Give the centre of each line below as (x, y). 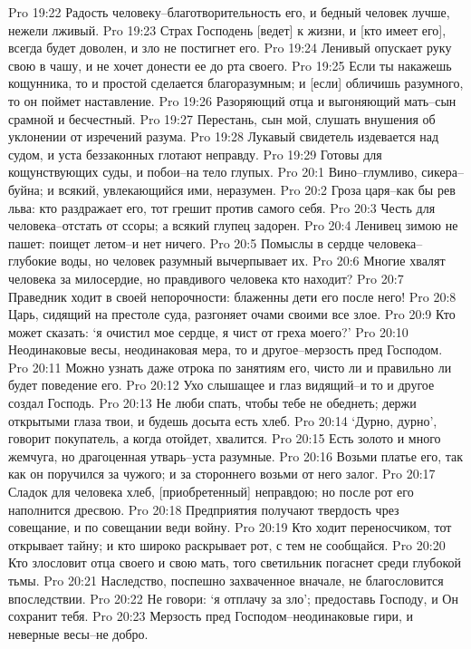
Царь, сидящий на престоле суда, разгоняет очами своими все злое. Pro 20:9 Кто (232, 314)
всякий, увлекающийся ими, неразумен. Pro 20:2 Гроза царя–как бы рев (257, 189)
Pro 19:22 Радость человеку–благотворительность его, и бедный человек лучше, (229, 12)
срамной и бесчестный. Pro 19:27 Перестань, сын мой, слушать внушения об (222, 118)
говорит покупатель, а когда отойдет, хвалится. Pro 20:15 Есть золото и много (225, 438)
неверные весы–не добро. (78, 633)
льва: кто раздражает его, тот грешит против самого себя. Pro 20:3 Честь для (222, 207)
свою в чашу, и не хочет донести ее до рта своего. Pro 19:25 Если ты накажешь (230, 65)
